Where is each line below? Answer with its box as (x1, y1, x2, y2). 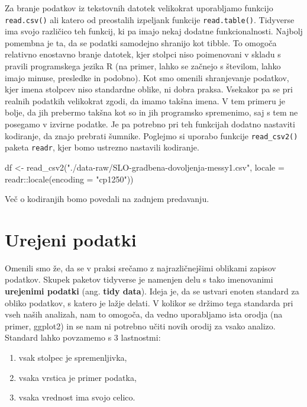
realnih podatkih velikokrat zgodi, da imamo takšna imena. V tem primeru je (5, 94, 285, 107)
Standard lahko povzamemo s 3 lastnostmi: (5, 331, 161, 344)
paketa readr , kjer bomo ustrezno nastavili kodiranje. (5, 141, 199, 153)
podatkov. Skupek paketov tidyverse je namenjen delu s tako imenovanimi (5, 273, 273, 286)
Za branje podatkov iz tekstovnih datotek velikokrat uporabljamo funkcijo (5, 2, 273, 14)
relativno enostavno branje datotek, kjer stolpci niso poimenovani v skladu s (5, 48, 281, 60)
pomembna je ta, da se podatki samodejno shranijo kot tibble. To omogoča (5, 36, 277, 49)
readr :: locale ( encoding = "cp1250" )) (5, 172, 134, 185)
